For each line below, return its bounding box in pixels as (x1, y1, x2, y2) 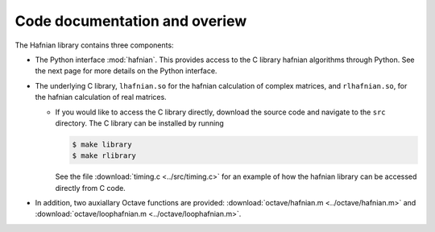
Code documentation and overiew (14, 12, 247, 30)
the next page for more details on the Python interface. (35, 66, 217, 76)
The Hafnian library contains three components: (14, 40, 174, 50)
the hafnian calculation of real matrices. (35, 93, 167, 102)
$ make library (72, 139, 132, 149)
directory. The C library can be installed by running (55, 118, 225, 128)
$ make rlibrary (72, 151, 137, 160)
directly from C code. (55, 183, 126, 193)
